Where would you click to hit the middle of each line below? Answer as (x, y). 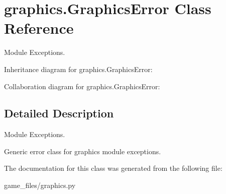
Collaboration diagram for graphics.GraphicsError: (82, 86)
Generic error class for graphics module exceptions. (83, 151)
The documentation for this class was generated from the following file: (113, 168)
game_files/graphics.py (40, 185)
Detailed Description (59, 113)
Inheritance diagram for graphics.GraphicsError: (78, 69)
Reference (39, 28)
